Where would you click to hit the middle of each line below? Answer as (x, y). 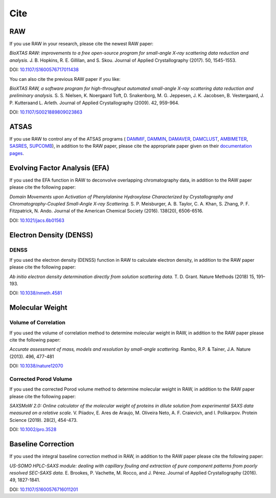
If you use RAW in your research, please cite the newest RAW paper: (81, 44)
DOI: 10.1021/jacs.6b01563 (37, 220)
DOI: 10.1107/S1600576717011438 (44, 70)
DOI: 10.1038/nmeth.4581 (36, 293)
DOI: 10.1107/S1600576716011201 (44, 489)
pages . (17, 153)
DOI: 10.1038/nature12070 (36, 366)
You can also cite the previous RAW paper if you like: (65, 79)
